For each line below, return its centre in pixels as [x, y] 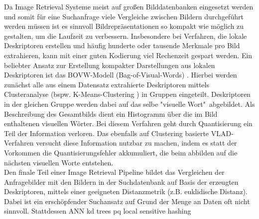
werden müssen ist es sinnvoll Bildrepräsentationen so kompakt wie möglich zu [124, 26]
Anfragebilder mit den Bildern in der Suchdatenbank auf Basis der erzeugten [121, 182]
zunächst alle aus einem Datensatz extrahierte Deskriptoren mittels [107, 84]
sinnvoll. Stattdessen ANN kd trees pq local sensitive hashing [98, 211]
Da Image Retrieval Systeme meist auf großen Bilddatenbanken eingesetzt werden [129, 6]
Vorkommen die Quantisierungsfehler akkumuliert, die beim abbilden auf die [121, 152]
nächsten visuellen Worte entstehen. [59, 162]
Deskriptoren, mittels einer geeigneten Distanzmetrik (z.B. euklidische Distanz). [126, 191]
